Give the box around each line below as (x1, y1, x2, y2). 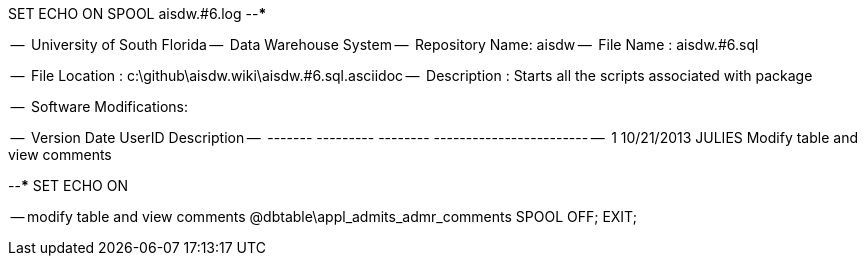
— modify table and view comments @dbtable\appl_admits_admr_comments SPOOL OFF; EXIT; (10, 208, 637, 225)
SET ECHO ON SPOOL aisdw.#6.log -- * (8, 5, 267, 22)
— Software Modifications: (10, 98, 188, 115)
